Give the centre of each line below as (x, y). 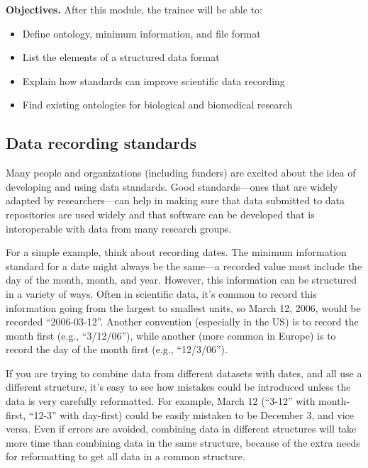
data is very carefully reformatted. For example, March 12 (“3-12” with (161, 401)
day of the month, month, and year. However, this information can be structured (182, 280)
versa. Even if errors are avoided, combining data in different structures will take (181, 429)
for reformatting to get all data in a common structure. (126, 456)
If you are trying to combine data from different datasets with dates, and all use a (184, 373)
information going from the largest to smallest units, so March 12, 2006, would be (183, 307)
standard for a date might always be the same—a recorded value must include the (184, 266)
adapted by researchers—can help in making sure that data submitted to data (175, 200)
